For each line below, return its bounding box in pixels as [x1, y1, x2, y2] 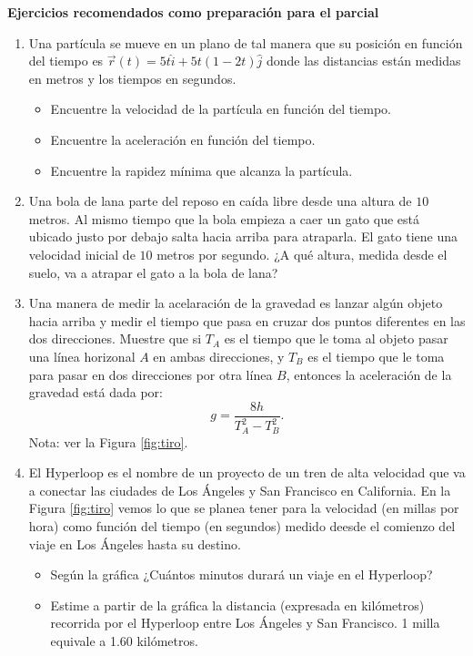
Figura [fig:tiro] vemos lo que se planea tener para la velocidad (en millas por [28, 498, 459, 518]
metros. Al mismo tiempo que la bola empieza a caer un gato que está [28, 209, 419, 228]
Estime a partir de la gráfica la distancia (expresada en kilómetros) [50, 595, 425, 614]
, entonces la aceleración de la [286, 364, 452, 384]
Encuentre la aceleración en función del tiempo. [50, 129, 316, 149]
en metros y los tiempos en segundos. [28, 68, 236, 87]
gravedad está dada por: [28, 383, 163, 402]
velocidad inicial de [28, 244, 136, 263]
